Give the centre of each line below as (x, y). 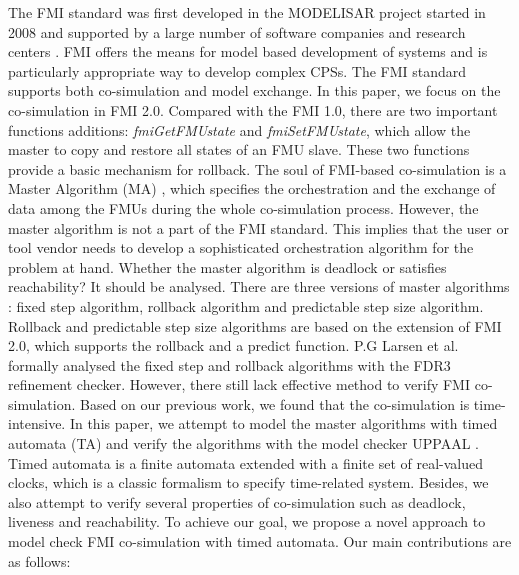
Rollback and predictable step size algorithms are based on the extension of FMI (255, 325)
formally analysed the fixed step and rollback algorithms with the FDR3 (229, 364)
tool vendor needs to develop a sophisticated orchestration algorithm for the (241, 247)
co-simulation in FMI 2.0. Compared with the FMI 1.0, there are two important (253, 109)
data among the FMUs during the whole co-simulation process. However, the (243, 207)
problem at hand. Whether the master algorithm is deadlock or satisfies (227, 266)
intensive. (37, 423)
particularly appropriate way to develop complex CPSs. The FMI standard (237, 70)
